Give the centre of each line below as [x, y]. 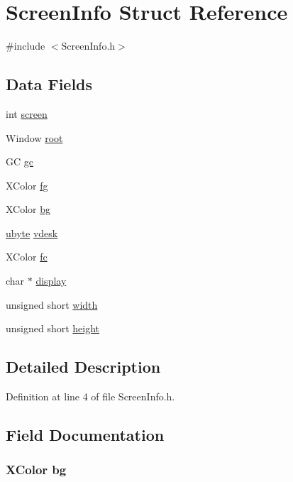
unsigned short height [53, 328]
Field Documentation [85, 435]
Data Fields [49, 84]
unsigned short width [52, 304]
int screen [27, 113]
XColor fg [27, 185]
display [51, 281]
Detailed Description [83, 367]
